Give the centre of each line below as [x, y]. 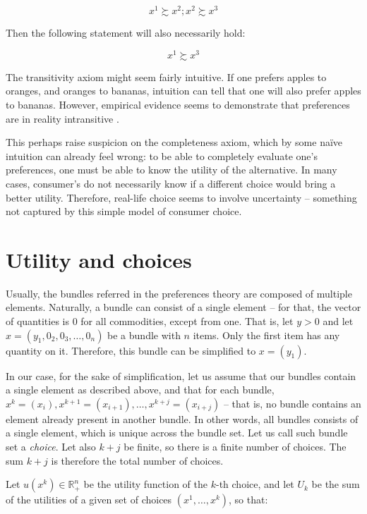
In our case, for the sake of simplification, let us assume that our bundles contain [181, 375]
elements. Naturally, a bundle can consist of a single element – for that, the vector [183, 307]
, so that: [248, 500]
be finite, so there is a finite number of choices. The [235, 446]
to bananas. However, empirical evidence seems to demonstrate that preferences [178, 104]
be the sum [336, 484]
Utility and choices [99, 259]
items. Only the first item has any [266, 335]
